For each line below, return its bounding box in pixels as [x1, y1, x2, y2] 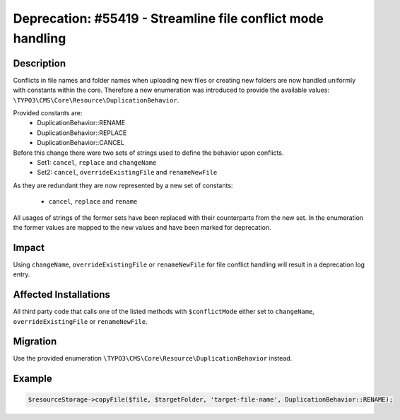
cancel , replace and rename [48, 197, 138, 206]
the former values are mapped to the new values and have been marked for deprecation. [13, 223, 271, 231]
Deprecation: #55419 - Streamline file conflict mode [13, 11, 324, 26]
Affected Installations [13, 288, 111, 301]
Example [13, 373, 52, 385]
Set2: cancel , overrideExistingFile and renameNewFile [37, 168, 218, 177]
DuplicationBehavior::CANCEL [37, 139, 125, 147]
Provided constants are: [13, 109, 83, 117]
